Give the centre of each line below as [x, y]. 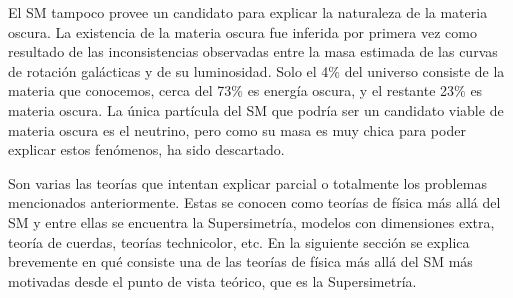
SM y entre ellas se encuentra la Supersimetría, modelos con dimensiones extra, [251, 221]
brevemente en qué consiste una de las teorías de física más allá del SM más [240, 261]
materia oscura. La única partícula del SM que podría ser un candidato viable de [256, 109]
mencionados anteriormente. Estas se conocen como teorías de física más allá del [254, 202]
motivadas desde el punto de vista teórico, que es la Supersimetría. [212, 280]
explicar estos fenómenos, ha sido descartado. [146, 149]
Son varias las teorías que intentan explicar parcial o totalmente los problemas [247, 182]
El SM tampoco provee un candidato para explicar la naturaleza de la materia [248, 12]
